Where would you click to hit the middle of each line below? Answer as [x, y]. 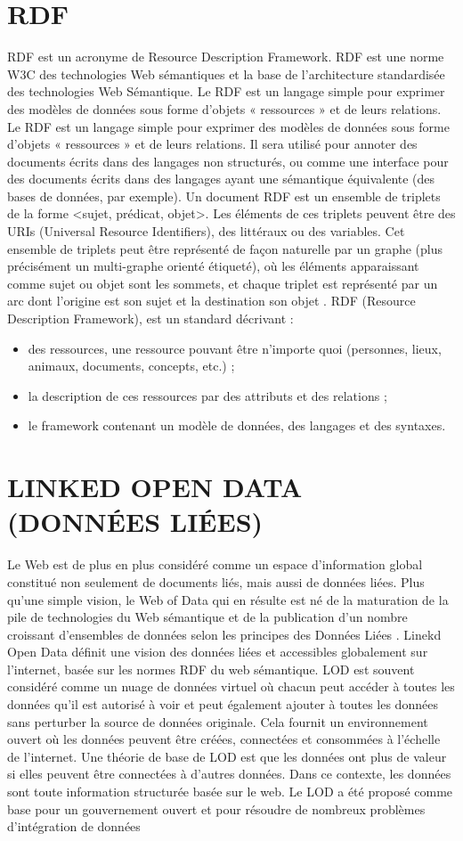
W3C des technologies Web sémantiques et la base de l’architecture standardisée [226, 73]
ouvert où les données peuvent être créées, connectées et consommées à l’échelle [224, 739]
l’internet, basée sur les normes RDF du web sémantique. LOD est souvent [211, 669]
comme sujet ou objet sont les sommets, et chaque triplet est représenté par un [223, 283]
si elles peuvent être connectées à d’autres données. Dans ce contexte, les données [229, 774]
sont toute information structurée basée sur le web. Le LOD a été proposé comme [230, 792]
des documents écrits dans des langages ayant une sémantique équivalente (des [221, 179]
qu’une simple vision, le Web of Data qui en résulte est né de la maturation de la [228, 599]
